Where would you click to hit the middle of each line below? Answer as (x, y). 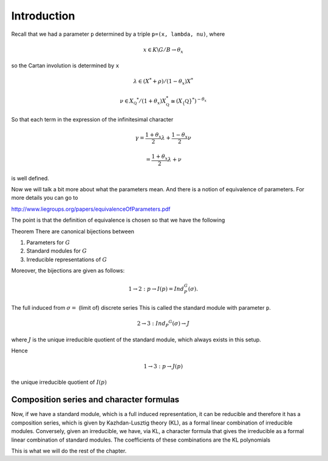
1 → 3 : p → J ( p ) (163, 367)
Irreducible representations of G (67, 259)
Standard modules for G (57, 251)
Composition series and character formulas (95, 400)
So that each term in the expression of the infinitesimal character (92, 120)
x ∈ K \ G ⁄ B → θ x (163, 50)
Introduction (43, 16)
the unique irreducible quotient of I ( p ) (59, 382)
